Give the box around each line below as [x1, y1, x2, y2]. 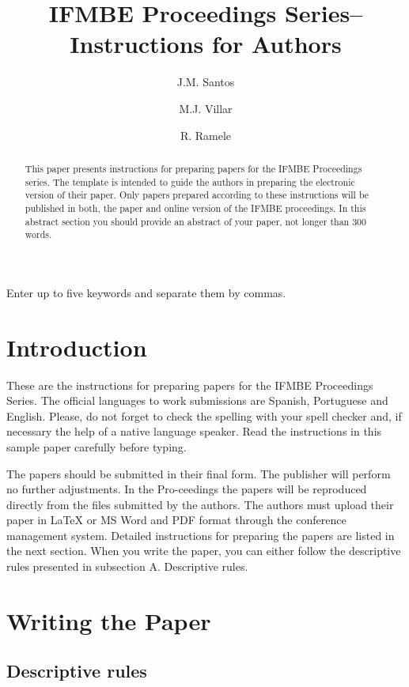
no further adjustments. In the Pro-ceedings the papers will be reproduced [6, 481, 367, 497]
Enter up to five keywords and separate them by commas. [6, 284, 286, 300]
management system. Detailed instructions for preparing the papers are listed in [6, 527, 395, 543]
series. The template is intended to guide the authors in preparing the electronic [25, 175, 355, 188]
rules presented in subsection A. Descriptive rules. [6, 558, 248, 575]
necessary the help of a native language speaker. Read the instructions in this [6, 423, 382, 440]
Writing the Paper [6, 604, 211, 636]
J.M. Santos [176, 74, 235, 90]
